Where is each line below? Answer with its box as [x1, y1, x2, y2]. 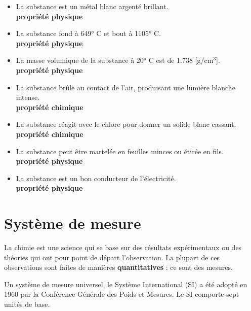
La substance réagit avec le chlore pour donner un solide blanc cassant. [16, 119, 236, 129]
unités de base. [4, 299, 50, 309]
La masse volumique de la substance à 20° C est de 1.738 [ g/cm [16, 55, 214, 65]
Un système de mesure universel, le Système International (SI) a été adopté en [4, 279, 247, 289]
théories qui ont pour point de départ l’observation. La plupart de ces [4, 252, 220, 262]
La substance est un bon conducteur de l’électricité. [16, 172, 176, 183]
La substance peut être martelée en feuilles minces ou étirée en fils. [16, 146, 224, 156]
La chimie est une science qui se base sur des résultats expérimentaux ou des [4, 242, 242, 253]
